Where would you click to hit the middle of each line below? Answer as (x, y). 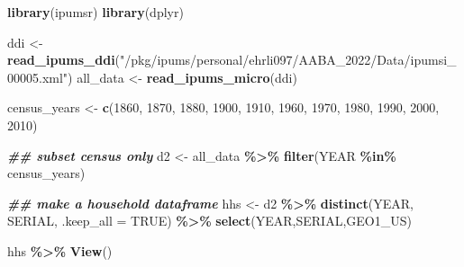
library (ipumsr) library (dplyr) (96, 12)
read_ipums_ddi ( (64, 60)
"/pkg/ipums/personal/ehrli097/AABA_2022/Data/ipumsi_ (288, 60)
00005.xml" (38, 77)
